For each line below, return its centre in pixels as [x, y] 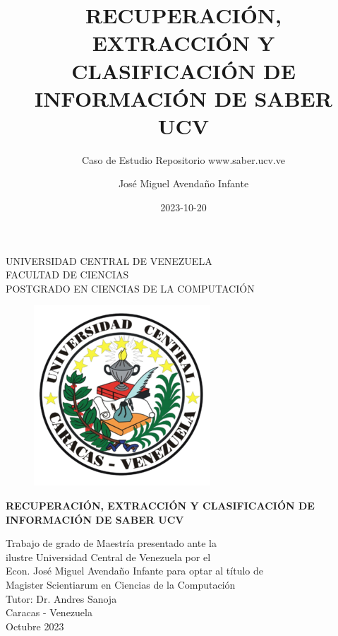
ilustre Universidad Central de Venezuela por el [108, 556]
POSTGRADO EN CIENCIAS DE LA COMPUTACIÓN [130, 288]
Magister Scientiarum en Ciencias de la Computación [121, 584]
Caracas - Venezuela [49, 612]
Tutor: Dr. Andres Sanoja [61, 598]
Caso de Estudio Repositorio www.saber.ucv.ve [183, 159]
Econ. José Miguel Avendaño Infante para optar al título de [134, 571]
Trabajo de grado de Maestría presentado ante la [111, 543]
